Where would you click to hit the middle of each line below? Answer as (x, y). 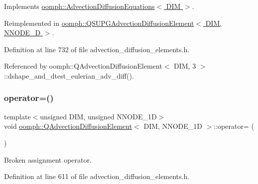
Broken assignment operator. (48, 159)
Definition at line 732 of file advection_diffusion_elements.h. (97, 49)
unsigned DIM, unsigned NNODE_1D (98, 116)
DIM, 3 (185, 66)
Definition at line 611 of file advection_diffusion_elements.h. (97, 176)
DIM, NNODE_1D (173, 126)
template (17, 116)
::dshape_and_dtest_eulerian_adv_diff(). (69, 75)
